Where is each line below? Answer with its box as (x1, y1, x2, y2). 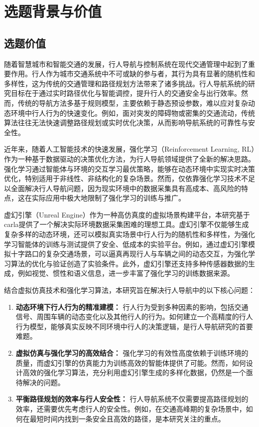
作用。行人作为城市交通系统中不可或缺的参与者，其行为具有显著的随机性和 (10, 68, 255, 79)
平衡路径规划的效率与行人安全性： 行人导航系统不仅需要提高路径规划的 (15, 394, 249, 404)
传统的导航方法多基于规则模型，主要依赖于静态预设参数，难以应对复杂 (17, 97, 248, 108)
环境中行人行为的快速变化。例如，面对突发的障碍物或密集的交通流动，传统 (10, 107, 255, 118)
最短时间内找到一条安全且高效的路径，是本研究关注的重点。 (29, 413, 225, 424)
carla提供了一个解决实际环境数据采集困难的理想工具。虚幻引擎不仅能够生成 (4, 219, 249, 229)
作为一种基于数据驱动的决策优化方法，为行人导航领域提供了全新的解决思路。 (4, 153, 255, 164)
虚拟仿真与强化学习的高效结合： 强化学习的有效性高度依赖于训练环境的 (15, 348, 249, 358)
